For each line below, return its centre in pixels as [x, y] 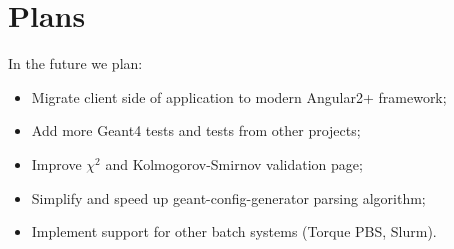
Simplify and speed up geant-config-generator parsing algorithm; [228, 197]
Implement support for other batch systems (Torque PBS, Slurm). [234, 231]
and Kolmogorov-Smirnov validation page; [234, 163]
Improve [56, 163]
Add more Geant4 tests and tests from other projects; [196, 130]
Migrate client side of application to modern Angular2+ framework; [239, 96]
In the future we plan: [75, 63]
